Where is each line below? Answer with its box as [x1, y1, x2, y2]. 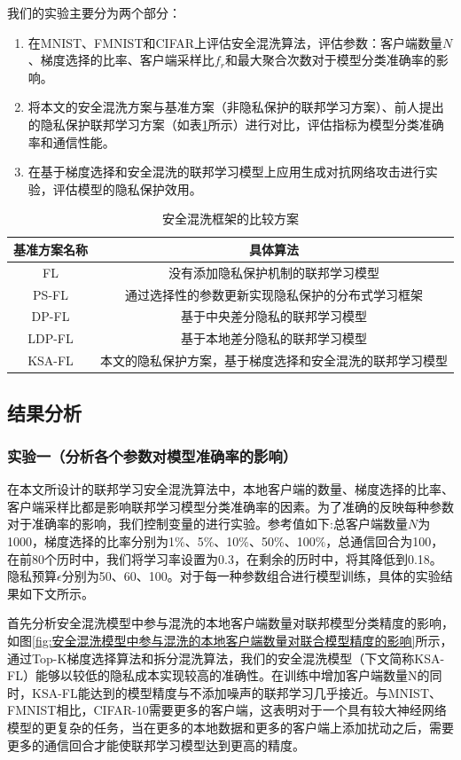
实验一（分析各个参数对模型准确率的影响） [7, 444, 298, 466]
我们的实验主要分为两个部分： [7, 4, 181, 21]
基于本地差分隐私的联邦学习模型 [181, 329, 367, 348]
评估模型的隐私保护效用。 [52, 179, 202, 198]
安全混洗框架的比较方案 [162, 209, 299, 228]
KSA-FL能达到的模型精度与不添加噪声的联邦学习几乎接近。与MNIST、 [31, 683, 442, 701]
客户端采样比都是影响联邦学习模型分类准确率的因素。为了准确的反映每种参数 [7, 497, 454, 515]
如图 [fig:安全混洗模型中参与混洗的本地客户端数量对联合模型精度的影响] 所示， [7, 631, 453, 649]
